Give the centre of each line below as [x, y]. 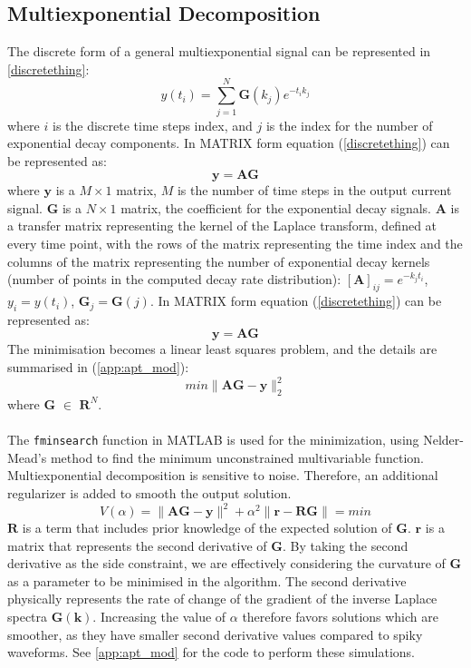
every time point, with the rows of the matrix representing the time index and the [235, 244]
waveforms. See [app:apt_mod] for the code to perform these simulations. [211, 652]
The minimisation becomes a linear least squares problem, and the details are [222, 349]
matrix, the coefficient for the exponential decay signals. [276, 207]
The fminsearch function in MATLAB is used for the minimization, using [213, 440]
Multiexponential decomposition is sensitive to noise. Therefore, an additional [223, 475]
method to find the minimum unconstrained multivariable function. [237, 457]
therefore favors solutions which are [340, 617]
